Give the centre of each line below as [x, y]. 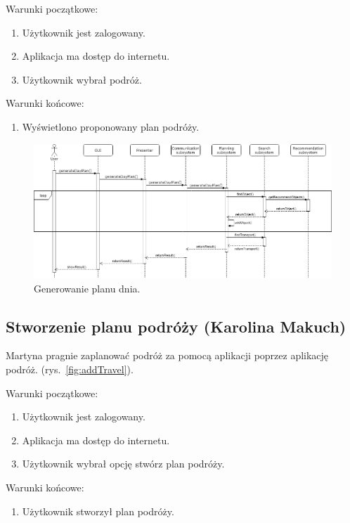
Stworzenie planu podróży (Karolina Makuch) [176, 326]
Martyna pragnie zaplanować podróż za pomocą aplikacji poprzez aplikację [167, 355]
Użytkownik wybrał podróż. [82, 79]
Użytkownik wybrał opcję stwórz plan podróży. [123, 464]
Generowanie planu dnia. [87, 288]
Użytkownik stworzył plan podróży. [98, 511]
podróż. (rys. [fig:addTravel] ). [70, 369]
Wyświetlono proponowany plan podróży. [111, 126]
